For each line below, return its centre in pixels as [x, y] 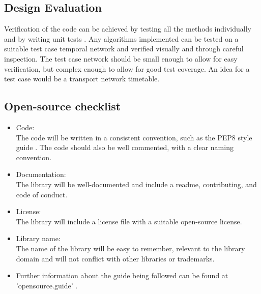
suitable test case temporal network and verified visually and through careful [124, 49]
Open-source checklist [63, 106]
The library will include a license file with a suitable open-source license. [129, 221]
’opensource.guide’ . [47, 285]
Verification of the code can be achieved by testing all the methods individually [128, 29]
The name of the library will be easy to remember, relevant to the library [130, 248]
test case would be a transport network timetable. [82, 79]
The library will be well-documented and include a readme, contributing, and [136, 184]
